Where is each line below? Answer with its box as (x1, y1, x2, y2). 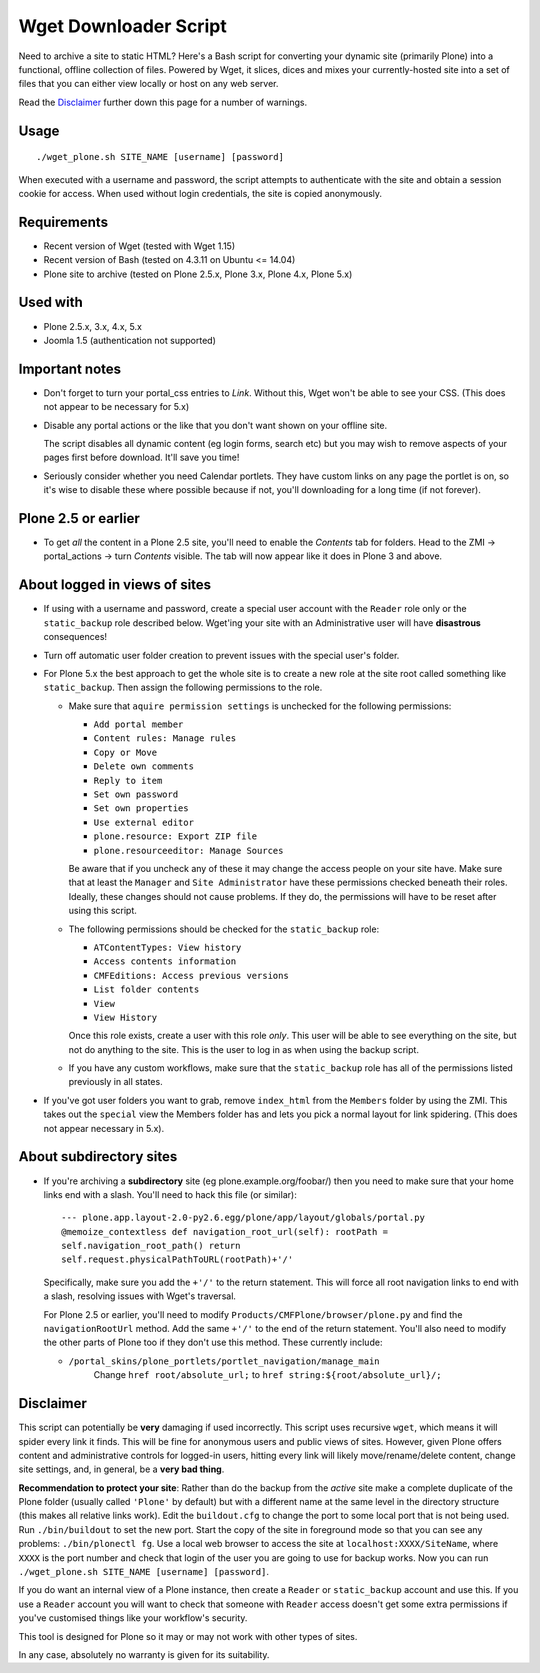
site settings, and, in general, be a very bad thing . (18, 1463, 225, 1475)
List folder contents (93, 984, 200, 995)
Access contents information (93, 956, 237, 967)
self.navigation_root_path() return (61, 1240, 241, 1252)
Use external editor (93, 816, 195, 828)
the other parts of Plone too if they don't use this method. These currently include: (43, 1336, 383, 1349)
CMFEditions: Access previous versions (93, 970, 289, 981)
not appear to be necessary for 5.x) (43, 401, 190, 413)
